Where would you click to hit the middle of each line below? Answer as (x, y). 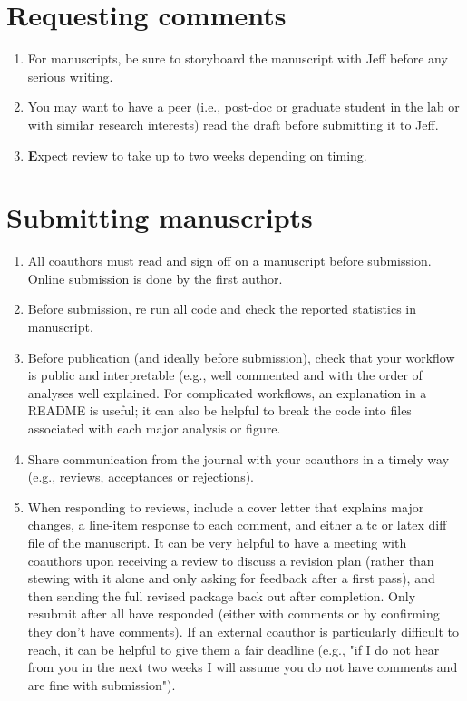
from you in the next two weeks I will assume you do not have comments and (243, 667)
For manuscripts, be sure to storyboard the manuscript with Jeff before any (238, 58)
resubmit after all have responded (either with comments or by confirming (233, 613)
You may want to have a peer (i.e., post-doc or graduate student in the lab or (243, 107)
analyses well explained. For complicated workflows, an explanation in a (227, 392)
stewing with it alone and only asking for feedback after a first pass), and (231, 578)
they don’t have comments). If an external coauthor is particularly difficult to (243, 631)
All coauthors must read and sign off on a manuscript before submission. (229, 261)
